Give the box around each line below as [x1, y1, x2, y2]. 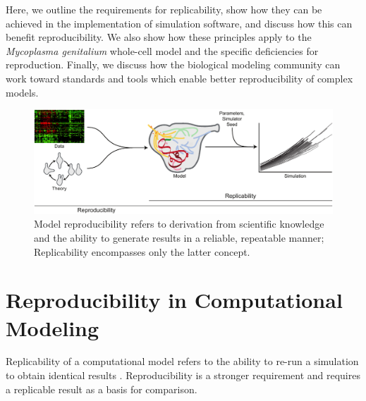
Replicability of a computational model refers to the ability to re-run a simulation [6, 354, 359, 369]
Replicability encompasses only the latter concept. [34, 244, 250, 259]
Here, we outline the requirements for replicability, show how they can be [6, 2, 322, 16]
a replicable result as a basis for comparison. [6, 381, 197, 396]
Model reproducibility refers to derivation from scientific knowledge [34, 216, 324, 231]
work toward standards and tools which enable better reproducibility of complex [6, 70, 353, 85]
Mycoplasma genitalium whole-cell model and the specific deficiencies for [6, 43, 319, 58]
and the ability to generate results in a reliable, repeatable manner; [34, 230, 324, 245]
